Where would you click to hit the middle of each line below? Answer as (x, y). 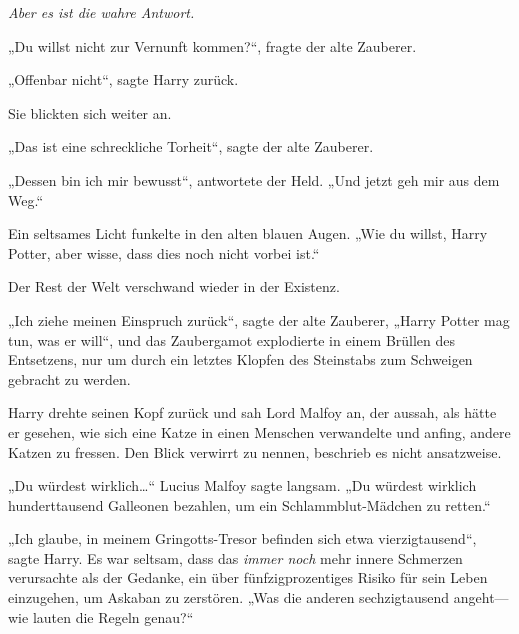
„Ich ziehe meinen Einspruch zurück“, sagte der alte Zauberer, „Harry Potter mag (259, 319)
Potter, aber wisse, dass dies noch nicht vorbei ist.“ (164, 252)
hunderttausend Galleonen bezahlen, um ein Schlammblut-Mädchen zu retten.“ (249, 504)
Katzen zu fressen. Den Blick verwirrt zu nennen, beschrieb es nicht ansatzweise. (255, 451)
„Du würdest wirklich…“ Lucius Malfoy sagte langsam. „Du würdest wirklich (242, 485)
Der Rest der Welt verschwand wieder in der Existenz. (174, 286)
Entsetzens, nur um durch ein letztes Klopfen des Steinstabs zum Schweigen (240, 359)
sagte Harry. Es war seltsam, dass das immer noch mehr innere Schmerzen (235, 557)
